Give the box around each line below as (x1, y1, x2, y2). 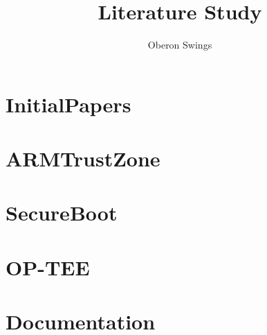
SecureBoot (6, 198, 118, 227)
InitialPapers (6, 89, 131, 118)
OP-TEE (6, 252, 90, 281)
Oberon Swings (147, 37, 212, 52)
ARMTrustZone (6, 144, 160, 173)
